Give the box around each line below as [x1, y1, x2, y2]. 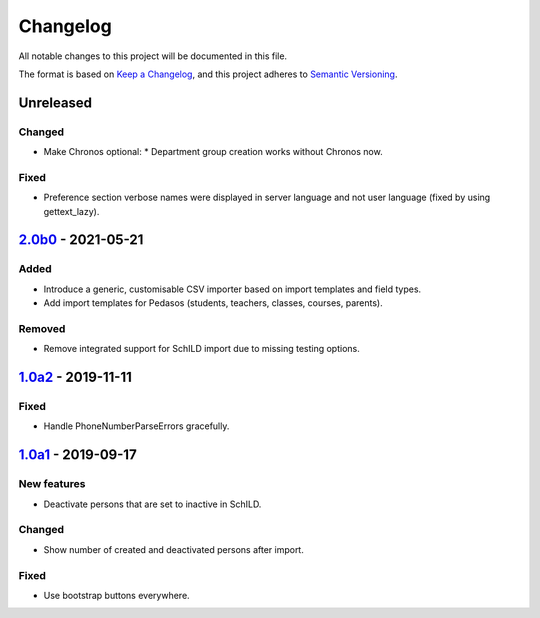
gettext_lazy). [43, 205, 100, 217]
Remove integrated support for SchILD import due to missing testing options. [43, 343, 360, 355]
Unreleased [18, 94, 93, 111]
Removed [18, 321, 66, 335]
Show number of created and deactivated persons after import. [43, 543, 304, 555]
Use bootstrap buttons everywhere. [43, 589, 190, 601]
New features [18, 477, 86, 491]
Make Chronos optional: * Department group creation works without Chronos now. [43, 146, 384, 158]
